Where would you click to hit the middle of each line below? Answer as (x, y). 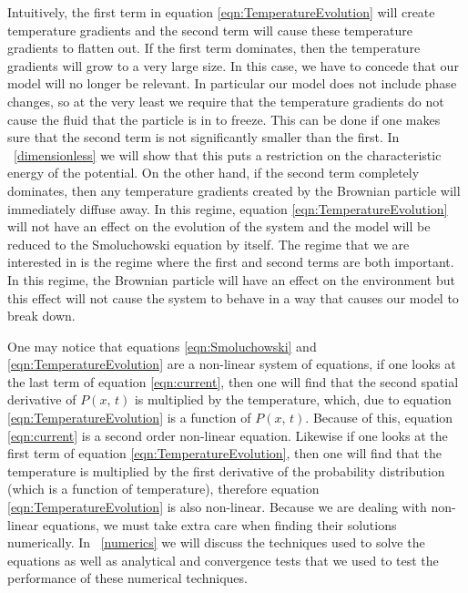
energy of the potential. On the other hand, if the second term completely (214, 173)
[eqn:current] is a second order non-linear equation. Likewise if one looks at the (228, 435)
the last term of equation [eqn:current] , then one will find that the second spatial (233, 381)
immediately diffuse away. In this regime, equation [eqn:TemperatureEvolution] (228, 208)
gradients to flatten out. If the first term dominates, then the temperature (214, 48)
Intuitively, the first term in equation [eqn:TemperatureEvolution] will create (221, 12)
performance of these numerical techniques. (127, 578)
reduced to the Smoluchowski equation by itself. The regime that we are (209, 244)
